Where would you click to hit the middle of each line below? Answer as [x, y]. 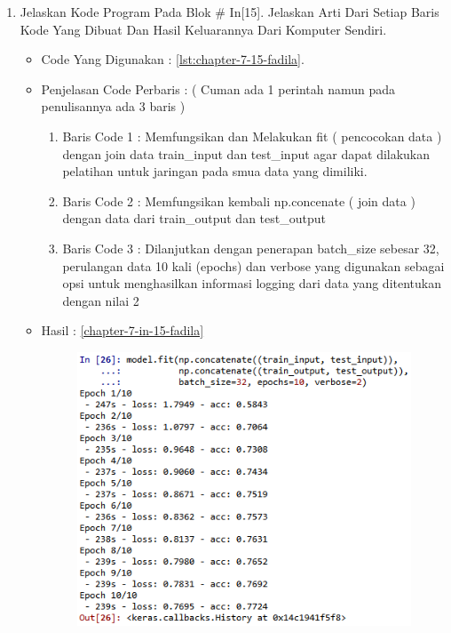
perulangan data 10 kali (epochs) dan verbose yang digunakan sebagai [253, 265]
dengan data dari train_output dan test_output [194, 218]
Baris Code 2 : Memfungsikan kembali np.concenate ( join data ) [239, 200]
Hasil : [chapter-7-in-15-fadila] [123, 330]
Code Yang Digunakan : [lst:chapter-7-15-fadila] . [173, 59]
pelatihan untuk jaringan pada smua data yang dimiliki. [215, 171]
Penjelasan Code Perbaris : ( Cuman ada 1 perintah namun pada [218, 88]
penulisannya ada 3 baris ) [113, 106]
